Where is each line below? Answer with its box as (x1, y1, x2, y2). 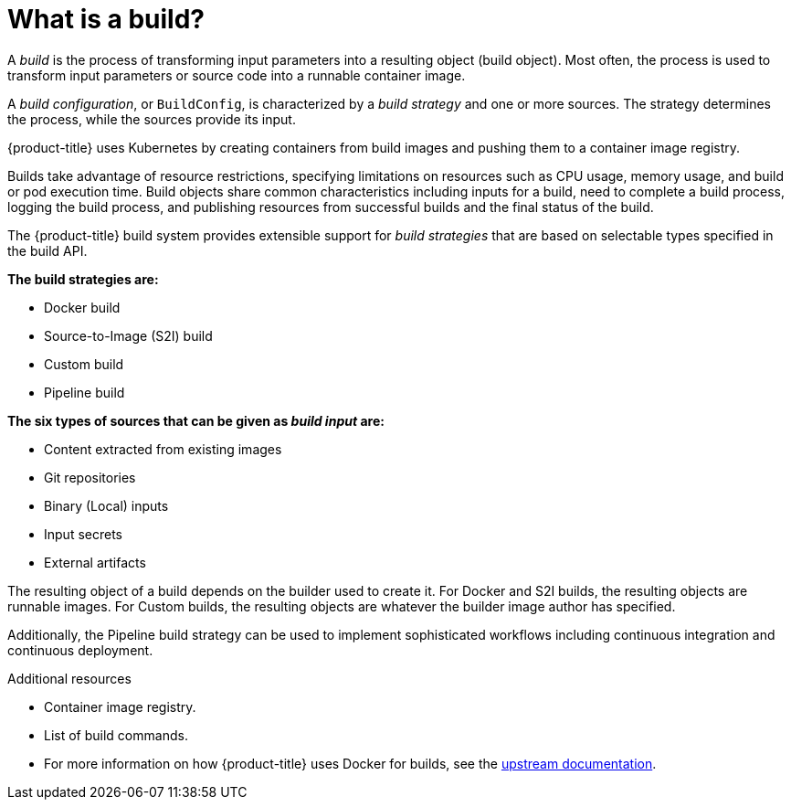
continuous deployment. (7, 642, 153, 658)
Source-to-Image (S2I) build (44, 327, 213, 344)
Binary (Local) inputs (44, 497, 169, 514)
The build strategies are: (7, 271, 159, 287)
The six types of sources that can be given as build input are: (7, 412, 385, 429)
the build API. (7, 242, 88, 259)
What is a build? (7, 4, 205, 35)
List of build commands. (44, 727, 188, 743)
